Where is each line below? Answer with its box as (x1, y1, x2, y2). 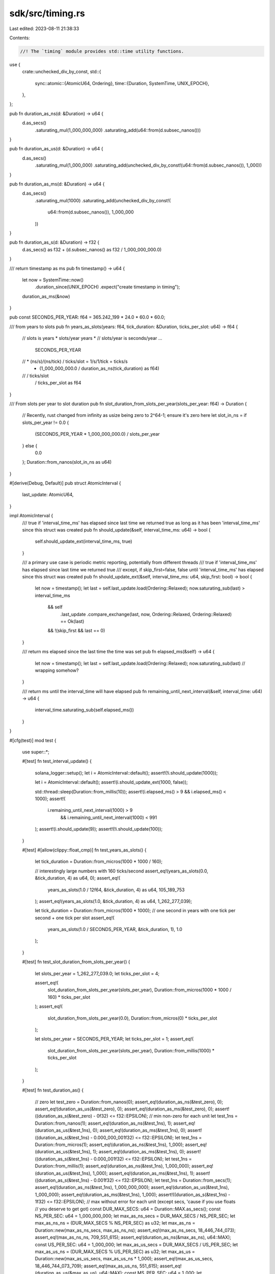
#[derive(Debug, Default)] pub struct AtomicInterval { (9, 480, 121, 486)
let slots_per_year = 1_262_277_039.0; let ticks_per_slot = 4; (35, 970, 160, 976)
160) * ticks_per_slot (47, 994, 91, 1000)
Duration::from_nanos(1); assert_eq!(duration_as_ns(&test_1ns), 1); (35, 1120, 173, 1126)
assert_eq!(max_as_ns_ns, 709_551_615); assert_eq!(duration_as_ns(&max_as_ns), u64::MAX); (35, 1234, 231, 1240)
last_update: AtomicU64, (22, 492, 74, 498)
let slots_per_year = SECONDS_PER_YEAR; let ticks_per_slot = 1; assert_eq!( (35, 1036, 194, 1042)
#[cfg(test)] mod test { (9, 737, 57, 744)
